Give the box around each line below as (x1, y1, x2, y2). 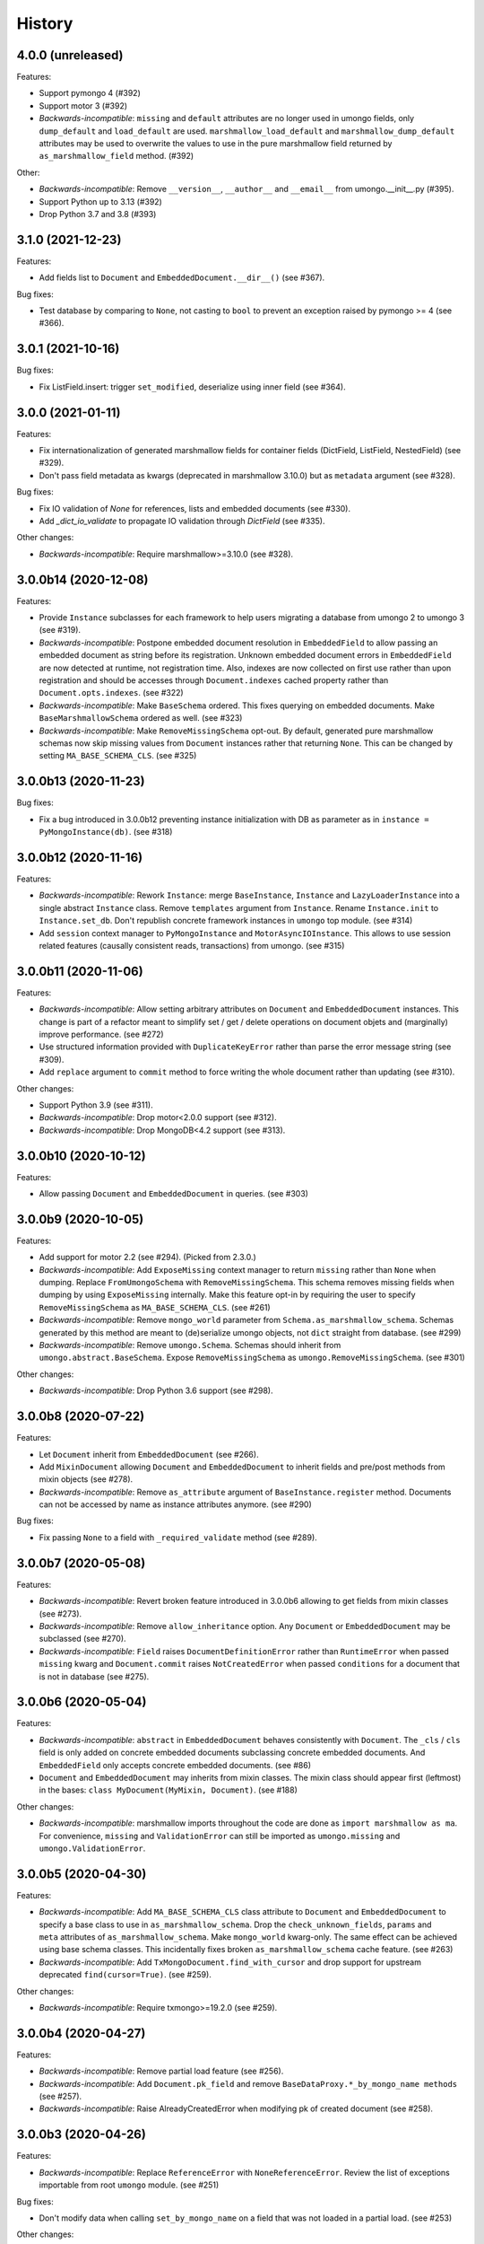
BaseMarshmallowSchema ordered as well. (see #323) (39, 713, 243, 723)
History (16, 13, 73, 33)
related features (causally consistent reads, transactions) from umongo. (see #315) (39, 940, 345, 951)
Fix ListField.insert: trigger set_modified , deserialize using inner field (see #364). (39, 381, 346, 392)
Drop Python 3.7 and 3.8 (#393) (39, 208, 157, 219)
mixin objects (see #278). (39, 1474, 134, 1485)
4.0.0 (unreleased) (16, 48, 124, 63)
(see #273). (39, 1608, 82, 1619)
